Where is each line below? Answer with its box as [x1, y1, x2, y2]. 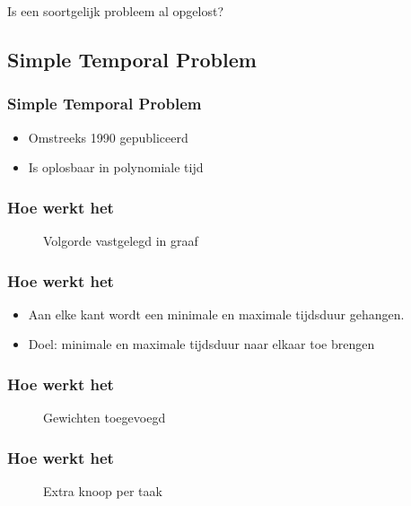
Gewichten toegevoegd [43, 408, 166, 427]
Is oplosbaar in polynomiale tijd [28, 158, 204, 177]
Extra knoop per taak [43, 482, 162, 501]
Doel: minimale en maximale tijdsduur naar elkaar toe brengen [28, 335, 375, 353]
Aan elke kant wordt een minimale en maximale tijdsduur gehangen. [28, 304, 405, 323]
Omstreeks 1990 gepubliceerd [28, 127, 188, 146]
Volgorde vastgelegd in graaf [43, 231, 198, 249]
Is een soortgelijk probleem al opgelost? [7, 2, 224, 20]
